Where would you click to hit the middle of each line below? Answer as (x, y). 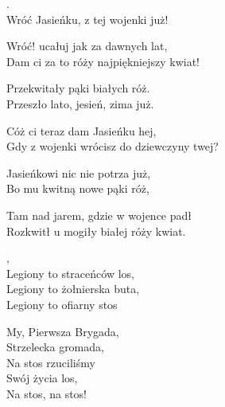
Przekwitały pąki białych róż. (78, 88)
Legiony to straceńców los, (70, 273)
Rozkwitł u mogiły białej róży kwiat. (96, 231)
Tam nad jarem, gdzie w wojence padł (99, 215)
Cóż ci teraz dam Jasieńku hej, (81, 130)
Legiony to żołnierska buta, (73, 289)
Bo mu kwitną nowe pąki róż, (78, 188)
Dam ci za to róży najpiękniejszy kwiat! (103, 61)
